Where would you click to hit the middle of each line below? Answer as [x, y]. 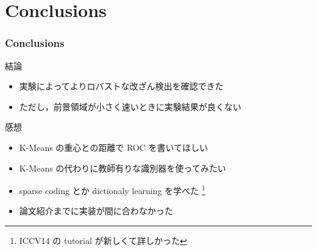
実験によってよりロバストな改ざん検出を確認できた [121, 86]
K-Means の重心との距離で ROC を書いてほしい [114, 147]
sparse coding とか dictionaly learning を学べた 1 [112, 189]
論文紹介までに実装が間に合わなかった [96, 211]
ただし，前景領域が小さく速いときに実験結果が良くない [130, 106]
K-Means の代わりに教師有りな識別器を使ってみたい [123, 168]
